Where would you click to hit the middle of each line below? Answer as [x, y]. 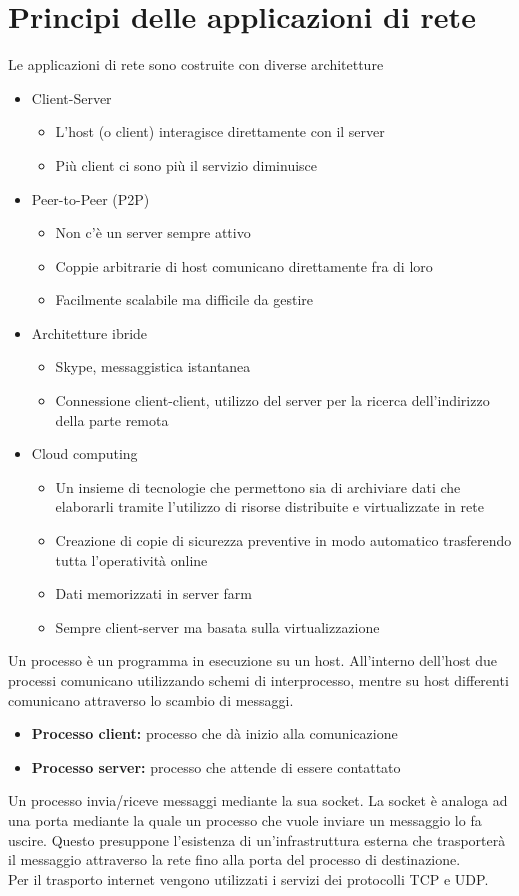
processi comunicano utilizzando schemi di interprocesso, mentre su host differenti [258, 680]
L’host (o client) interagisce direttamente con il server [220, 131]
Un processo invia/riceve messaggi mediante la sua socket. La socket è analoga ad [258, 800]
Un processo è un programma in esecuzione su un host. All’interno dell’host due [253, 660]
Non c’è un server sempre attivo [153, 232]
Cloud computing [84, 453]
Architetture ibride [89, 332]
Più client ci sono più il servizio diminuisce [186, 164]
